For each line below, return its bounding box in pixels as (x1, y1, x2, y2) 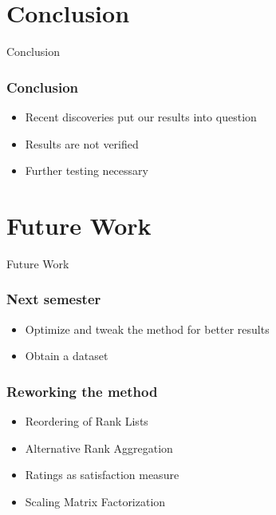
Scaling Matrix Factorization (25, 493, 166, 509)
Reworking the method (6, 381, 158, 401)
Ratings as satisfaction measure (25, 466, 179, 483)
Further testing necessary (25, 162, 148, 179)
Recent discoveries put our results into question (25, 108, 257, 125)
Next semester (6, 289, 101, 309)
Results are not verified (25, 135, 139, 152)
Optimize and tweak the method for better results (25, 320, 270, 337)
